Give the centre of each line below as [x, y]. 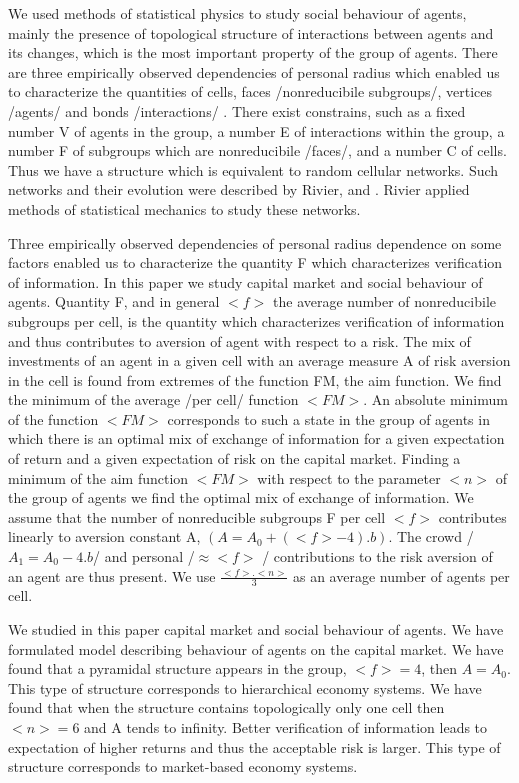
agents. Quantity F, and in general [114, 301]
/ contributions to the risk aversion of [377, 556]
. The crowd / [431, 536]
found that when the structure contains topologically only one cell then [226, 707]
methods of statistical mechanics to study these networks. [184, 208]
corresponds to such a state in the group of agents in [328, 418]
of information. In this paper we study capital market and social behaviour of [245, 281]
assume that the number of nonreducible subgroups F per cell [197, 516]
